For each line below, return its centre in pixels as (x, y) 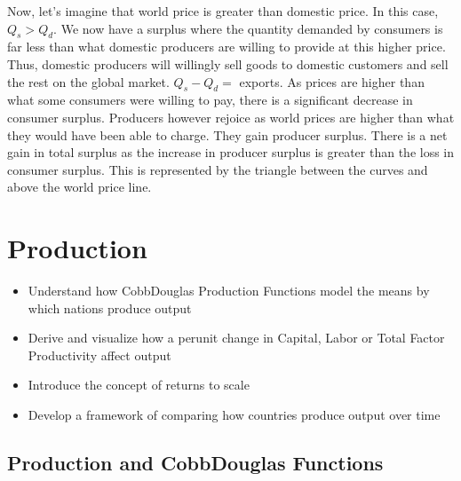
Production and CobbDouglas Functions (195, 463)
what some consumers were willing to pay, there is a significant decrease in (210, 100)
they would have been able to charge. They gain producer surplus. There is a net (227, 134)
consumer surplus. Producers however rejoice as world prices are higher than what (231, 117)
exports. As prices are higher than (332, 81)
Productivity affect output (99, 355)
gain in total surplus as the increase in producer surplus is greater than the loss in (231, 152)
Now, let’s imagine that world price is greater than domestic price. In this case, (223, 11)
